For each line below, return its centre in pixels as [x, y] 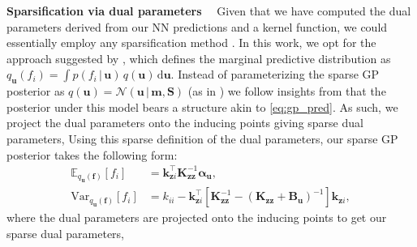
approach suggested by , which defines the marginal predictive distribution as [199, 58]
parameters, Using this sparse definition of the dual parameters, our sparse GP [202, 138]
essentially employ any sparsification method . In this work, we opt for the [191, 43]
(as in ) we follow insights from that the [287, 91]
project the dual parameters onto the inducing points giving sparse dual [185, 123]
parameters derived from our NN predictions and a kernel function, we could [197, 26]
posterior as [36, 91]
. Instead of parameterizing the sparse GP [275, 74]
